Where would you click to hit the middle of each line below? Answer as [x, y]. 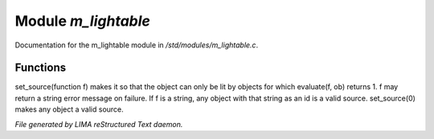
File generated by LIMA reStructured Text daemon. [99, 124]
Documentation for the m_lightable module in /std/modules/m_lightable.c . [137, 45]
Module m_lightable [82, 21]
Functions [41, 68]
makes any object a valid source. [69, 109]
